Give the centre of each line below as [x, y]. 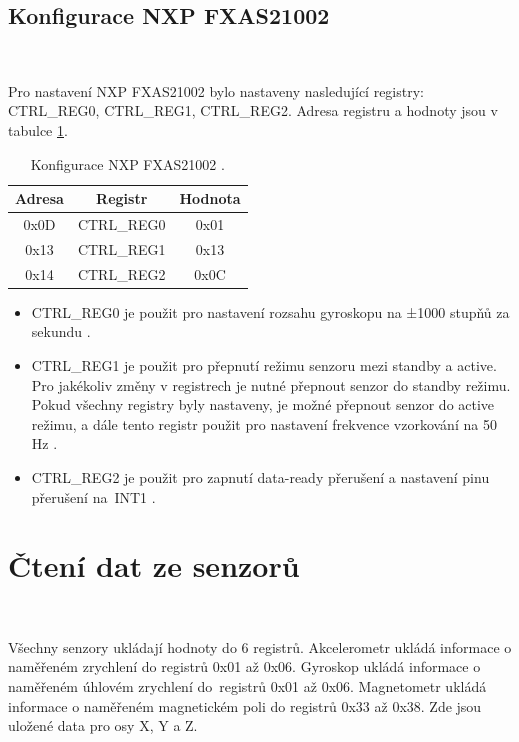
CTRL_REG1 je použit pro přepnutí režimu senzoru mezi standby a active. [264, 364]
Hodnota [210, 198]
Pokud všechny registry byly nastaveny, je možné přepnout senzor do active [263, 404]
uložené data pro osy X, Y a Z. [103, 725]
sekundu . [61, 331]
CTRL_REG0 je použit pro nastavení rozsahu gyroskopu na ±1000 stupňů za [270, 311]
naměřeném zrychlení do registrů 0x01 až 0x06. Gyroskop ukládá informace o [244, 666]
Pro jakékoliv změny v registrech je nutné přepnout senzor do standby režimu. [271, 384]
